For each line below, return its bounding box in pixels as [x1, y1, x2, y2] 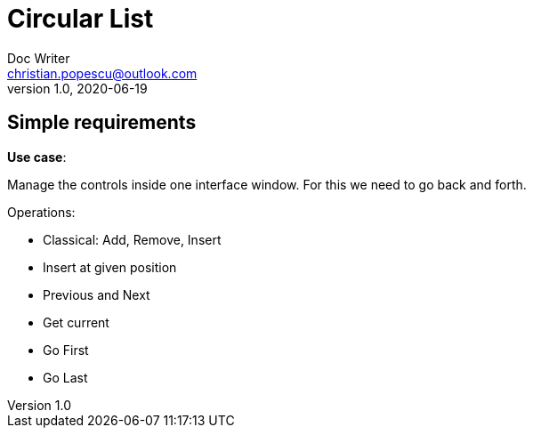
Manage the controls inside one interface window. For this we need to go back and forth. [7, 176, 527, 192]
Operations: [7, 204, 76, 220]
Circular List [7, 4, 154, 34]
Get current [43, 314, 109, 330]
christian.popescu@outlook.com [7, 65, 198, 81]
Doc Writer [7, 50, 70, 66]
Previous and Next [43, 286, 150, 302]
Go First [43, 342, 89, 358]
